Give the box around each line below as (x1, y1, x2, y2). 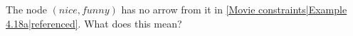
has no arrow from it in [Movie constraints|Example (121, 2, 347, 16)
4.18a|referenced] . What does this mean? (6, 16, 182, 30)
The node (6, 2, 47, 16)
